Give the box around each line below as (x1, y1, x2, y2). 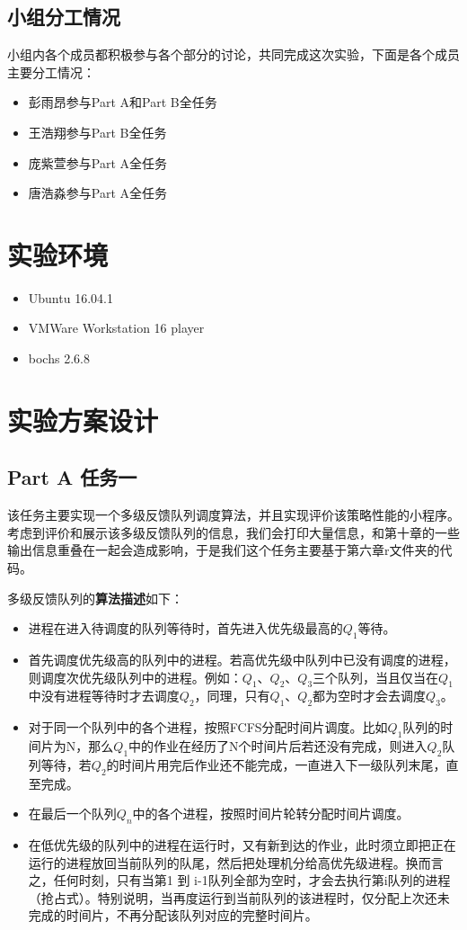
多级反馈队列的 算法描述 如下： (7, 588, 183, 607)
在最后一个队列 (28, 804, 117, 823)
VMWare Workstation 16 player (28, 318, 205, 337)
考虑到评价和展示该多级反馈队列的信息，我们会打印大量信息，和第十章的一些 (7, 523, 460, 541)
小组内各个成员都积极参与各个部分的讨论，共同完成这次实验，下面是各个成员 (7, 45, 460, 64)
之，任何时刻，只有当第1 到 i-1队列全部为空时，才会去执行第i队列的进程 (28, 871, 451, 890)
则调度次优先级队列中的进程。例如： (28, 667, 242, 686)
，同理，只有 (194, 686, 270, 705)
